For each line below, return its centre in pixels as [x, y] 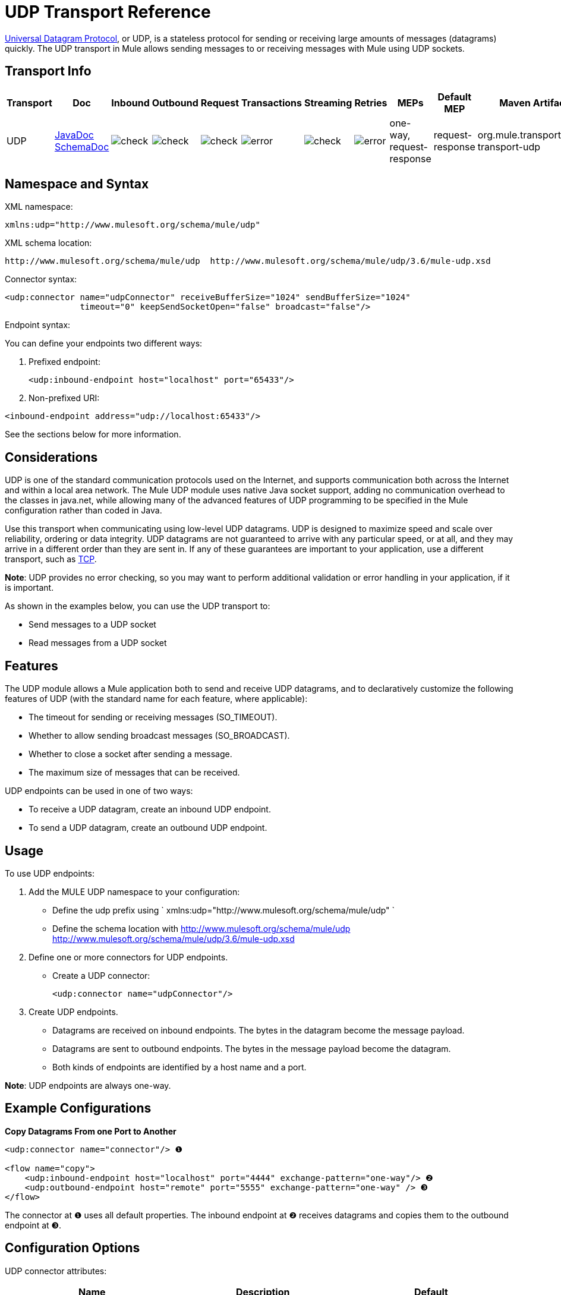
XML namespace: [39, 207]
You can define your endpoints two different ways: [104, 344]
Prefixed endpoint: [64, 362]
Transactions [272, 103]
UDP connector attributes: [56, 1271]
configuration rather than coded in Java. [83, 511]
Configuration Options [73, 1248]
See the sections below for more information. [93, 434]
